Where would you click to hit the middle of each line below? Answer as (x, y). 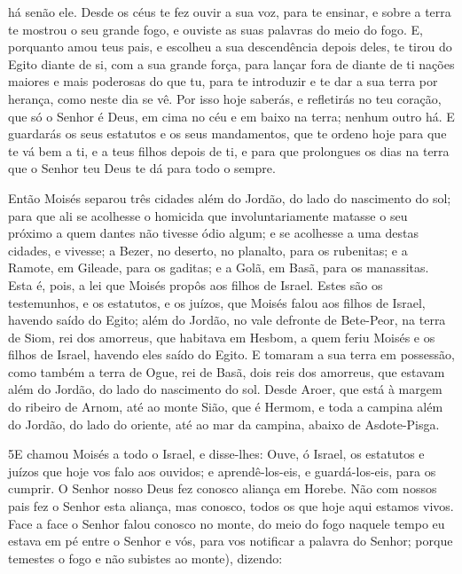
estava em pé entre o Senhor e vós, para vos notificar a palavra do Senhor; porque (231, 541)
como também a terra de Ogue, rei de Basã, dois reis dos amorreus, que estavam (227, 371)
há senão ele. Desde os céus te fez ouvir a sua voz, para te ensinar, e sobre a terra (230, 12)
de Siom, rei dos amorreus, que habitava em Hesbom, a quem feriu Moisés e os (222, 337)
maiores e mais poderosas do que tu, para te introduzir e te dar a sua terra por (223, 81)
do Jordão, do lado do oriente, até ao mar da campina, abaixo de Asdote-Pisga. (224, 424)
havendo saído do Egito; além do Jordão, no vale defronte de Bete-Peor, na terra (227, 320)
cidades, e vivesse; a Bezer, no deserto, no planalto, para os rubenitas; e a (208, 250)
